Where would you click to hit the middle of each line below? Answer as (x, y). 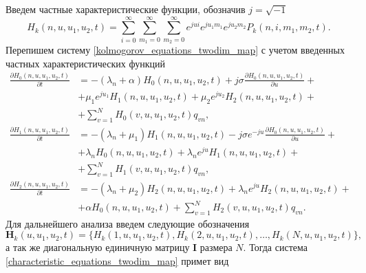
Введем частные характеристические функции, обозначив (126, 9)
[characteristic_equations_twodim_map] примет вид (117, 261)
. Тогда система (275, 247)
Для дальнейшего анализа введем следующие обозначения (128, 223)
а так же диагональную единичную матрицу (98, 247)
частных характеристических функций (85, 63)
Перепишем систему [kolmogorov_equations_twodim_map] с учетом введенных (175, 50)
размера (216, 247)
